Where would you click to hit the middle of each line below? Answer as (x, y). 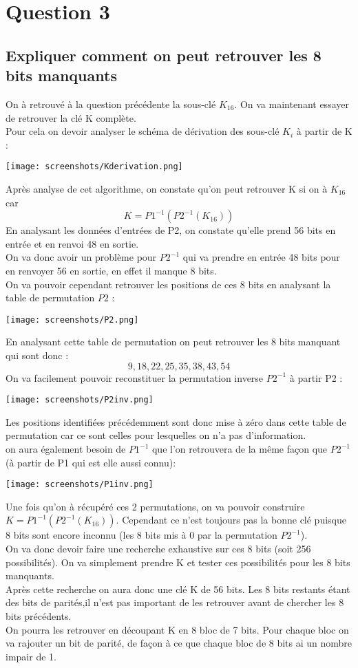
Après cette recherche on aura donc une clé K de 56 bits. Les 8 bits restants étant (178, 589)
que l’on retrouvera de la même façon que (240, 449)
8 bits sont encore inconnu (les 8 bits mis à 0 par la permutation (141, 535)
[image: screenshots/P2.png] (72, 320)
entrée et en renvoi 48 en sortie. (72, 243)
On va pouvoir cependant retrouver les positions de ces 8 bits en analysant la (168, 284)
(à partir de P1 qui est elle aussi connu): (91, 462)
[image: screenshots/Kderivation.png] (94, 167)
